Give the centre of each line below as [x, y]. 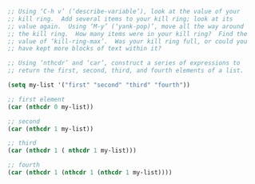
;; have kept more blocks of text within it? [84, 49]
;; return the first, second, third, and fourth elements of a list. [126, 71]
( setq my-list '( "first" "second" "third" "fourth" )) [99, 85]
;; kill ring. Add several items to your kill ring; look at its [120, 19]
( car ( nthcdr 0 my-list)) [50, 107]
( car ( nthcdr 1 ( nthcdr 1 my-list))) [72, 151]
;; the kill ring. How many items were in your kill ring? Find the [127, 34]
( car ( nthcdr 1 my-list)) [50, 129]
